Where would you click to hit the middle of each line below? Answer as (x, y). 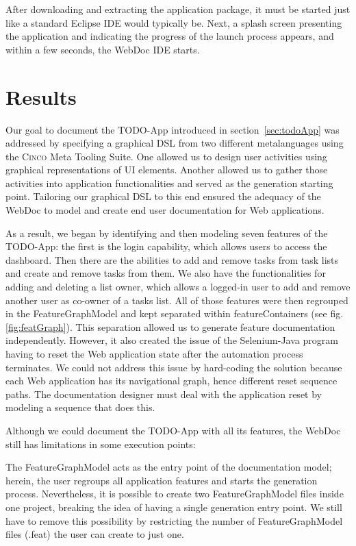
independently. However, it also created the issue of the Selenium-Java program (172, 340)
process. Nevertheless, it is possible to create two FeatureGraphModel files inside (175, 494)
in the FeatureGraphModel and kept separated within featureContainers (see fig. (175, 313)
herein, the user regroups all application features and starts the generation (162, 480)
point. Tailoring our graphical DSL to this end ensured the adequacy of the (163, 196)
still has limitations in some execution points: (101, 444)
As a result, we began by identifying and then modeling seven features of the (167, 233)
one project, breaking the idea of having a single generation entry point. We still (174, 507)
